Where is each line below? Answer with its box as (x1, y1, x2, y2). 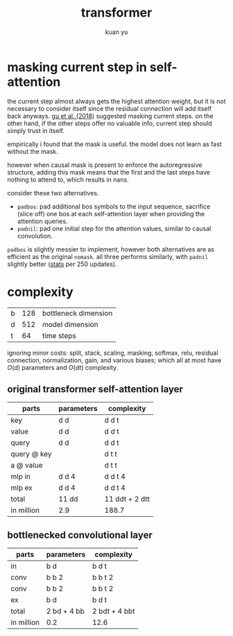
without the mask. (7, 147, 59, 155)
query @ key (10, 449, 52, 459)
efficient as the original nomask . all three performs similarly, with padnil (7, 252, 209, 260)
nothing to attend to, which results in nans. (7, 175, 130, 184)
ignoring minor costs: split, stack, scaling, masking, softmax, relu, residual (7, 348, 218, 357)
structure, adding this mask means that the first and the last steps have (7, 168, 210, 176)
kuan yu (105, 28, 128, 36)
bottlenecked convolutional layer (7, 529, 153, 541)
